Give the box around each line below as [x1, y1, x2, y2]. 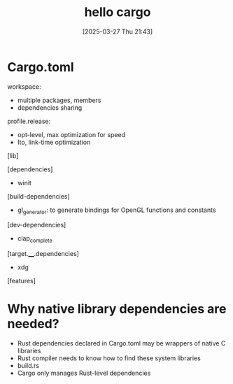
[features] [7, 277, 36, 285]
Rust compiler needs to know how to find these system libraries [17, 354, 201, 362]
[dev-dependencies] [7, 221, 66, 229]
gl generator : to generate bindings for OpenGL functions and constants [17, 206, 216, 215]
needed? [7, 316, 59, 332]
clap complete [17, 234, 52, 245]
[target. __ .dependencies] [7, 250, 79, 258]
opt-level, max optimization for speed [17, 130, 126, 138]
